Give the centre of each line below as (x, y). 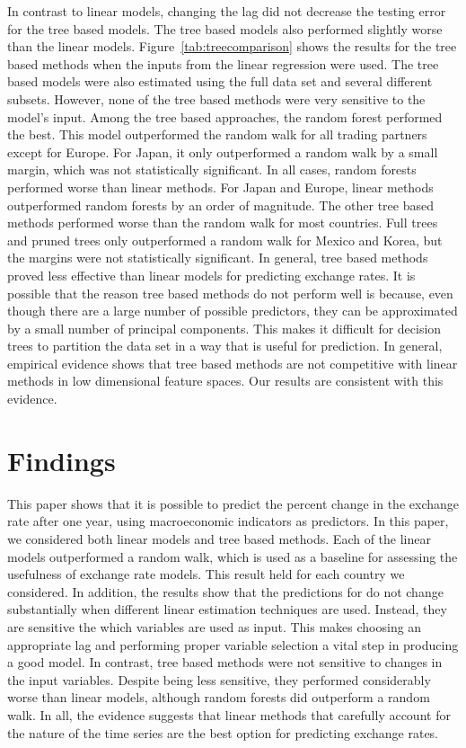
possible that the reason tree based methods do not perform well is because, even (230, 293)
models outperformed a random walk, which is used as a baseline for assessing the (233, 556)
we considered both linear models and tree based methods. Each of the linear (219, 538)
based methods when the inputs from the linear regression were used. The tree (223, 63)
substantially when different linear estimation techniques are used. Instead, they (227, 609)
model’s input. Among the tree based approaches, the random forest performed (225, 116)
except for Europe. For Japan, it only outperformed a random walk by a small (223, 151)
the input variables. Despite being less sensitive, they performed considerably (219, 679)
